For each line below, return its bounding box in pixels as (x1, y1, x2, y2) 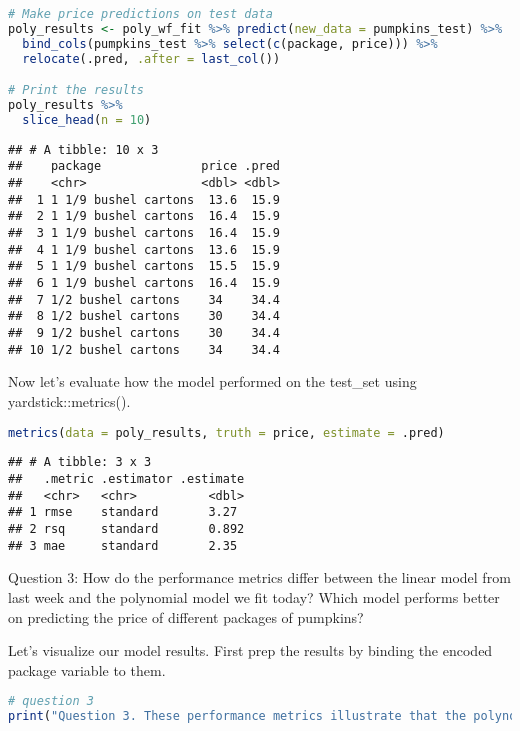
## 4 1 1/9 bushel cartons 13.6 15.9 (8, 242, 281, 257)
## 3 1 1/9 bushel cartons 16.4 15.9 (8, 226, 281, 241)
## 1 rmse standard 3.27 (8, 505, 238, 520)
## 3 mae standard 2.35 (8, 538, 238, 553)
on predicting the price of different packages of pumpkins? (8, 606, 364, 627)
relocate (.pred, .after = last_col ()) (22, 51, 281, 66)
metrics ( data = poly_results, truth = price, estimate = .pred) (8, 425, 445, 440)
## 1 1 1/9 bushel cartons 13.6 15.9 (8, 192, 281, 207)
